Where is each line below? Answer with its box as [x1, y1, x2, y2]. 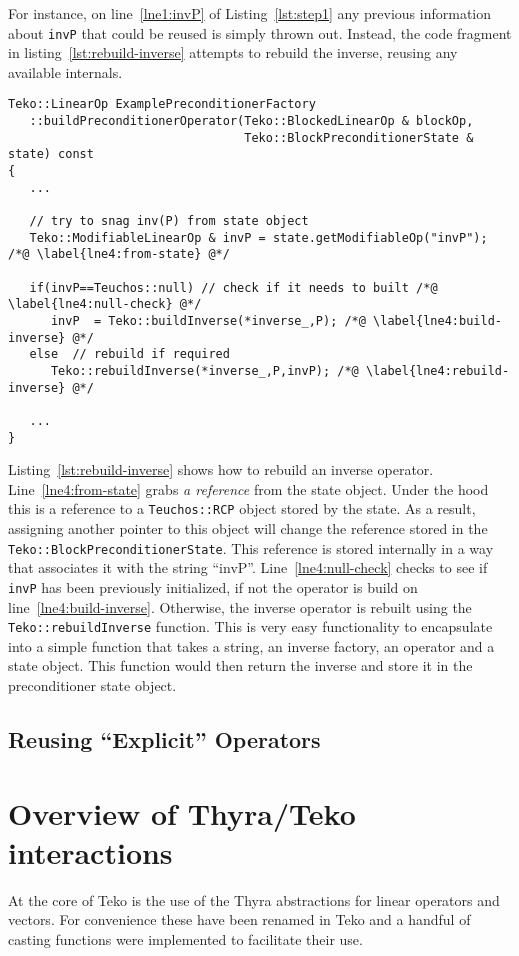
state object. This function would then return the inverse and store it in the [8, 655, 473, 676]
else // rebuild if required [29, 347, 230, 362]
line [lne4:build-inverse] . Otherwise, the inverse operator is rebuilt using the [8, 596, 472, 617]
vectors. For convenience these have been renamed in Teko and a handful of [8, 909, 471, 930]
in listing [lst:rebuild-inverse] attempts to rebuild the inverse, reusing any [8, 42, 458, 63]
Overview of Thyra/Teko [8, 792, 356, 833]
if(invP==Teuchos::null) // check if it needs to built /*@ [29, 280, 438, 295]
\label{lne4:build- [373, 313, 502, 328]
